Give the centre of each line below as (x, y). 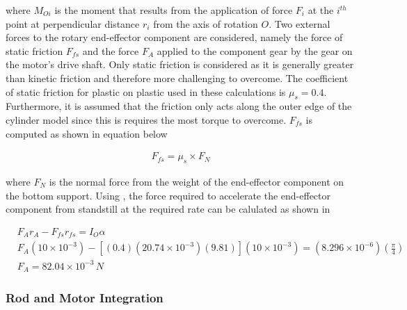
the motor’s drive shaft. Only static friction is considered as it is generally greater (180, 64)
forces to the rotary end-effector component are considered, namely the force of (174, 37)
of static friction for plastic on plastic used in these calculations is (146, 91)
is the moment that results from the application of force (174, 10)
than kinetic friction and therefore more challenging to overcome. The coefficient (177, 77)
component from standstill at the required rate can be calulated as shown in (168, 209)
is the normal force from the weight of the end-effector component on (197, 181)
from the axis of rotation (206, 23)
